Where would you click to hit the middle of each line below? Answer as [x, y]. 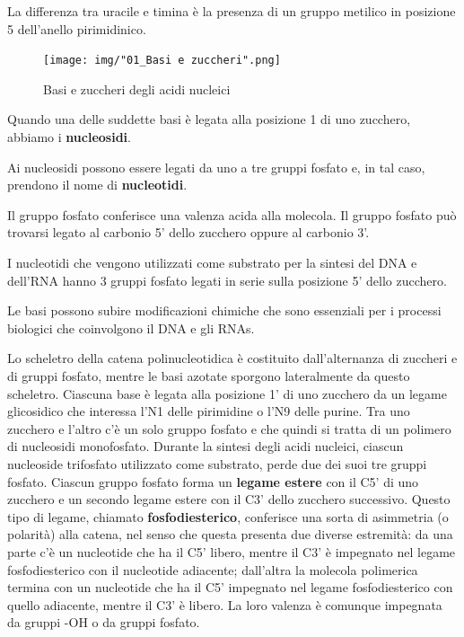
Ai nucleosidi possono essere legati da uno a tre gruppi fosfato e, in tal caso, [216, 167]
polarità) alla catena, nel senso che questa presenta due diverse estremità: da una [230, 534]
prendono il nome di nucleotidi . [97, 185]
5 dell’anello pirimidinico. [77, 28]
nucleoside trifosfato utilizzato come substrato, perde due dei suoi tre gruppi [217, 463]
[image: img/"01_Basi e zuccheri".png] [162, 61]
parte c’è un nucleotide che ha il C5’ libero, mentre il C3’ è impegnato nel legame [232, 551]
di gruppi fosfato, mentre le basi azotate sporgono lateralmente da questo [209, 375]
